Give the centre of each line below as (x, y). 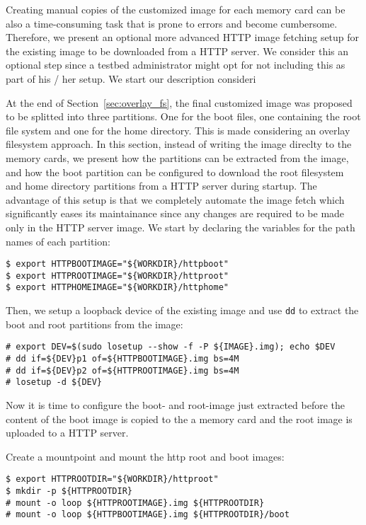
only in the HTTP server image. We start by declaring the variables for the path (181, 227)
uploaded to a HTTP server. (67, 433)
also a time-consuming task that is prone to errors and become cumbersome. (172, 23)
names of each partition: (58, 241)
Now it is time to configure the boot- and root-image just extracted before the (176, 404)
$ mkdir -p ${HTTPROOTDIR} (69, 491)
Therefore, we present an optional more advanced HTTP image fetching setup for (183, 37)
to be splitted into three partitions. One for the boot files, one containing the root (183, 116)
